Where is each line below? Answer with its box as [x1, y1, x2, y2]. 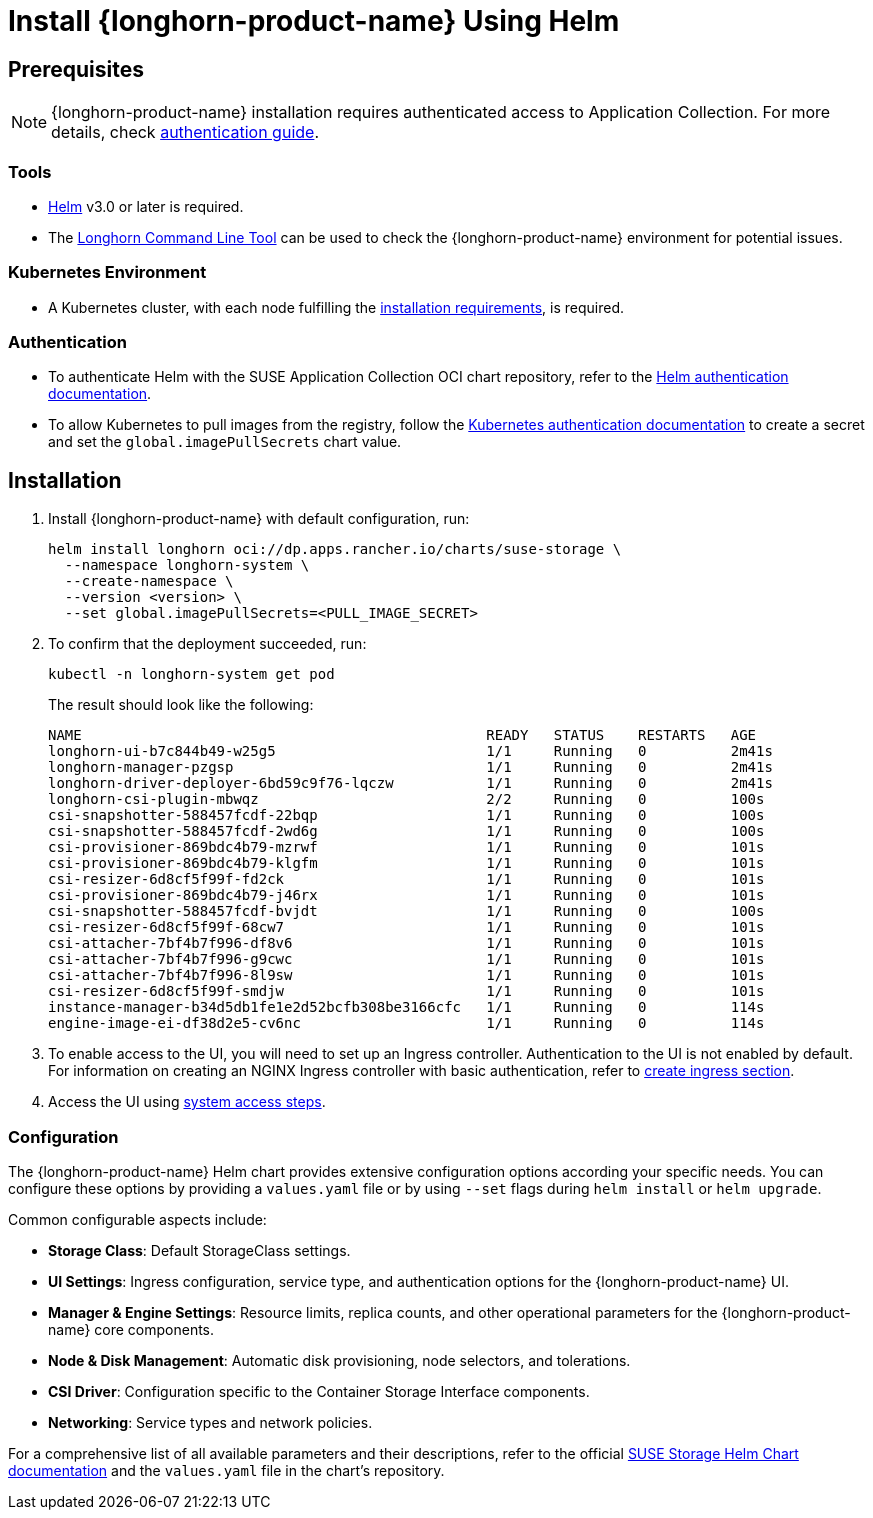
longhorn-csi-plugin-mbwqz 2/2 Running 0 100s [48, 791, 765, 808]
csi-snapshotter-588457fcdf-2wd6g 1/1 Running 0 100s [48, 823, 765, 840]
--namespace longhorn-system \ [64, 557, 310, 574]
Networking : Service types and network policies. [48, 1414, 373, 1432]
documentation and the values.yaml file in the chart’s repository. [8, 1462, 445, 1480]
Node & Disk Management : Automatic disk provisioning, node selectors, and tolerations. [48, 1352, 631, 1370]
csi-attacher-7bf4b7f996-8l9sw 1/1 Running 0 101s [48, 967, 765, 984]
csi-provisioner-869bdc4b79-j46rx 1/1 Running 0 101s [48, 887, 765, 904]
